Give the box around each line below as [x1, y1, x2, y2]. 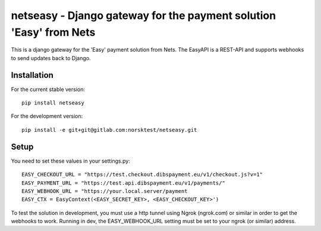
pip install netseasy [21, 100, 84, 106]
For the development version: [11, 113, 83, 120]
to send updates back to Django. [11, 54, 91, 62]
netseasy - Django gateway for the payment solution [11, 9, 276, 22]
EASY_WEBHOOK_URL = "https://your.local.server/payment [21, 188, 188, 194]
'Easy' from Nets [11, 26, 96, 39]
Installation [11, 70, 53, 80]
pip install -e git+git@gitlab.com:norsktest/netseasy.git [21, 126, 197, 133]
